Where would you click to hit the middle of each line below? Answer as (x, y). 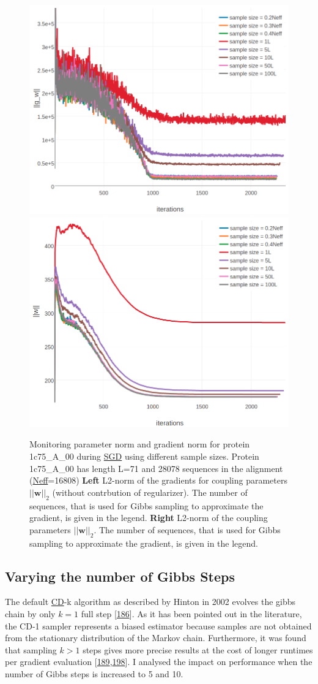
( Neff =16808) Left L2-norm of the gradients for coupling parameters (158, 480)
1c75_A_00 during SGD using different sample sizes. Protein (144, 456)
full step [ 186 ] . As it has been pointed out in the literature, (191, 613)
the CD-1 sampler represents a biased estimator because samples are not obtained (158, 625)
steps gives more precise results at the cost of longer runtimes (198, 649)
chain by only (30, 613)
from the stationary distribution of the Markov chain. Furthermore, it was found (156, 638)
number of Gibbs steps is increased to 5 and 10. (94, 673)
